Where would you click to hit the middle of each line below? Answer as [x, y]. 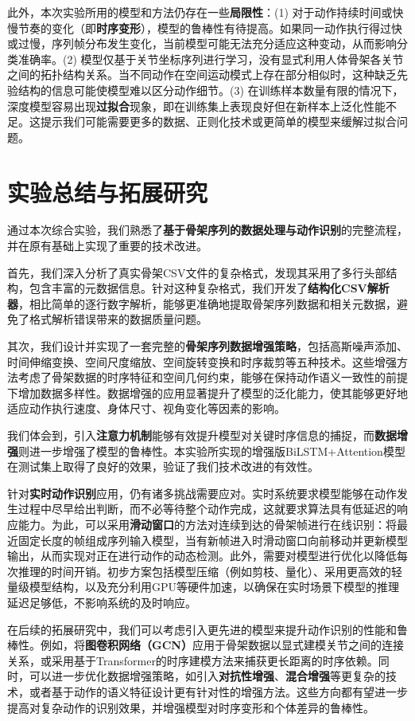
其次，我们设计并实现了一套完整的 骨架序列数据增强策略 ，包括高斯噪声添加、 [207, 346]
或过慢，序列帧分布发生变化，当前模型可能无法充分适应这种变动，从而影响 [202, 43]
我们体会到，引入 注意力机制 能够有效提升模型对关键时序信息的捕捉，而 [191, 435]
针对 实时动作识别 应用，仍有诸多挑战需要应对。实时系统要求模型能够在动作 [202, 493]
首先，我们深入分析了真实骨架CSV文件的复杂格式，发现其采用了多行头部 [197, 272]
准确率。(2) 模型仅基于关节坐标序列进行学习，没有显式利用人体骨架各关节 [211, 59]
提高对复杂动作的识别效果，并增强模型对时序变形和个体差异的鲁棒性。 [191, 707]
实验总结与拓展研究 [108, 192]
